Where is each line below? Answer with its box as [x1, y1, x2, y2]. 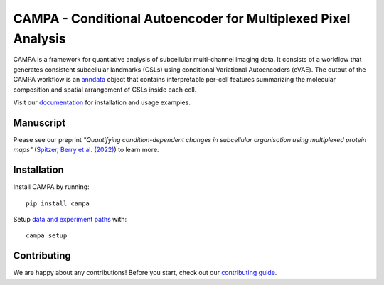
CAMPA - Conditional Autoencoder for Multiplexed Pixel [13, 11, 351, 26]
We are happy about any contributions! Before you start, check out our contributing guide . [13, 269, 277, 277]
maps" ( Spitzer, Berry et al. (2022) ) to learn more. [13, 146, 159, 154]
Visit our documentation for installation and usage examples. [13, 98, 191, 107]
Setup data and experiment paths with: [13, 215, 127, 223]
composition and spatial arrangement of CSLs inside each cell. [13, 85, 197, 94]
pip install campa [26, 199, 90, 208]
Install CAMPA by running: [13, 183, 90, 191]
